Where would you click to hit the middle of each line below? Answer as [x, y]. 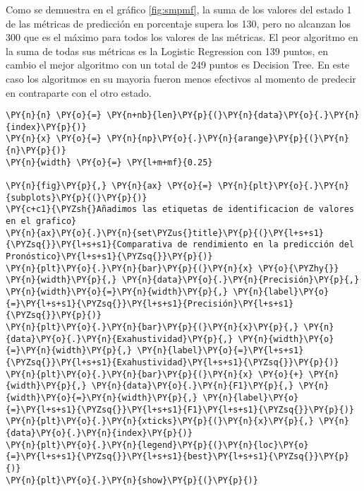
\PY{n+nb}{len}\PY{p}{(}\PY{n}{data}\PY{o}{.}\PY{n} [233, 116]
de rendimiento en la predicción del [266, 245]
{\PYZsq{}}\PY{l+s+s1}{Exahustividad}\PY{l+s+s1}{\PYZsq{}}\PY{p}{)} [172, 362]
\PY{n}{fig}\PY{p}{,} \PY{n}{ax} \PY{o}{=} [109, 186]
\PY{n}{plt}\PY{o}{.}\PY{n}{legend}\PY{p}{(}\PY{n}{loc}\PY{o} [157, 445]
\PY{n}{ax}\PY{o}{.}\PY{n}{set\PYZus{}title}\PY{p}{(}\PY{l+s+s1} [165, 233]
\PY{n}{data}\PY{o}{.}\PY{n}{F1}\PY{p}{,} [193, 386]
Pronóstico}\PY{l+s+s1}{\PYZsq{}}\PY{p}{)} [109, 257]
